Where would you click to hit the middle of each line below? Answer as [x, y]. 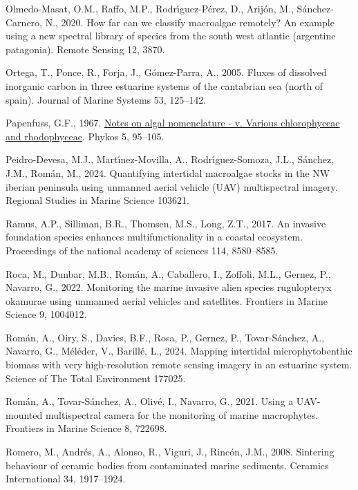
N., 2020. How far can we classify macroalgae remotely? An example [190, 22]
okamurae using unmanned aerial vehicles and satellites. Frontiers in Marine [167, 300]
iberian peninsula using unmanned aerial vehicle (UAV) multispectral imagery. [172, 186]
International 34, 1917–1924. [66, 479]
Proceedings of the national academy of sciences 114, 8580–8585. [142, 250]
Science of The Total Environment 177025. [96, 378]
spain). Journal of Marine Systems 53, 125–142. [106, 99]
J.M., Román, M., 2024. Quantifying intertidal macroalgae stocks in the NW [168, 172]
